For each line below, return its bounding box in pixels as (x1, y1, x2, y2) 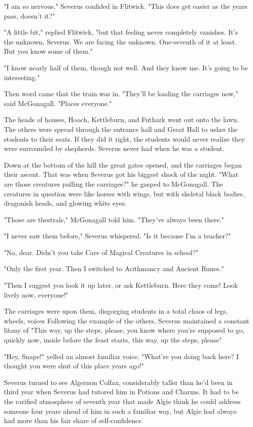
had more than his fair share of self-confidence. (4, 415, 144, 426)
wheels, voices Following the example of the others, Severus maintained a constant (4, 315, 250, 325)
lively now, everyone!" (4, 289, 69, 299)
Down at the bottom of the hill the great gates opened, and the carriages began (4, 159, 242, 170)
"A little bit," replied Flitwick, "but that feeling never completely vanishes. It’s (4, 27, 238, 37)
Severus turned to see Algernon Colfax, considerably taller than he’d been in (4, 377, 233, 387)
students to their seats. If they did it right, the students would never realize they (4, 133, 245, 144)
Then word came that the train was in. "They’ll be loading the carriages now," (4, 88, 238, 99)
